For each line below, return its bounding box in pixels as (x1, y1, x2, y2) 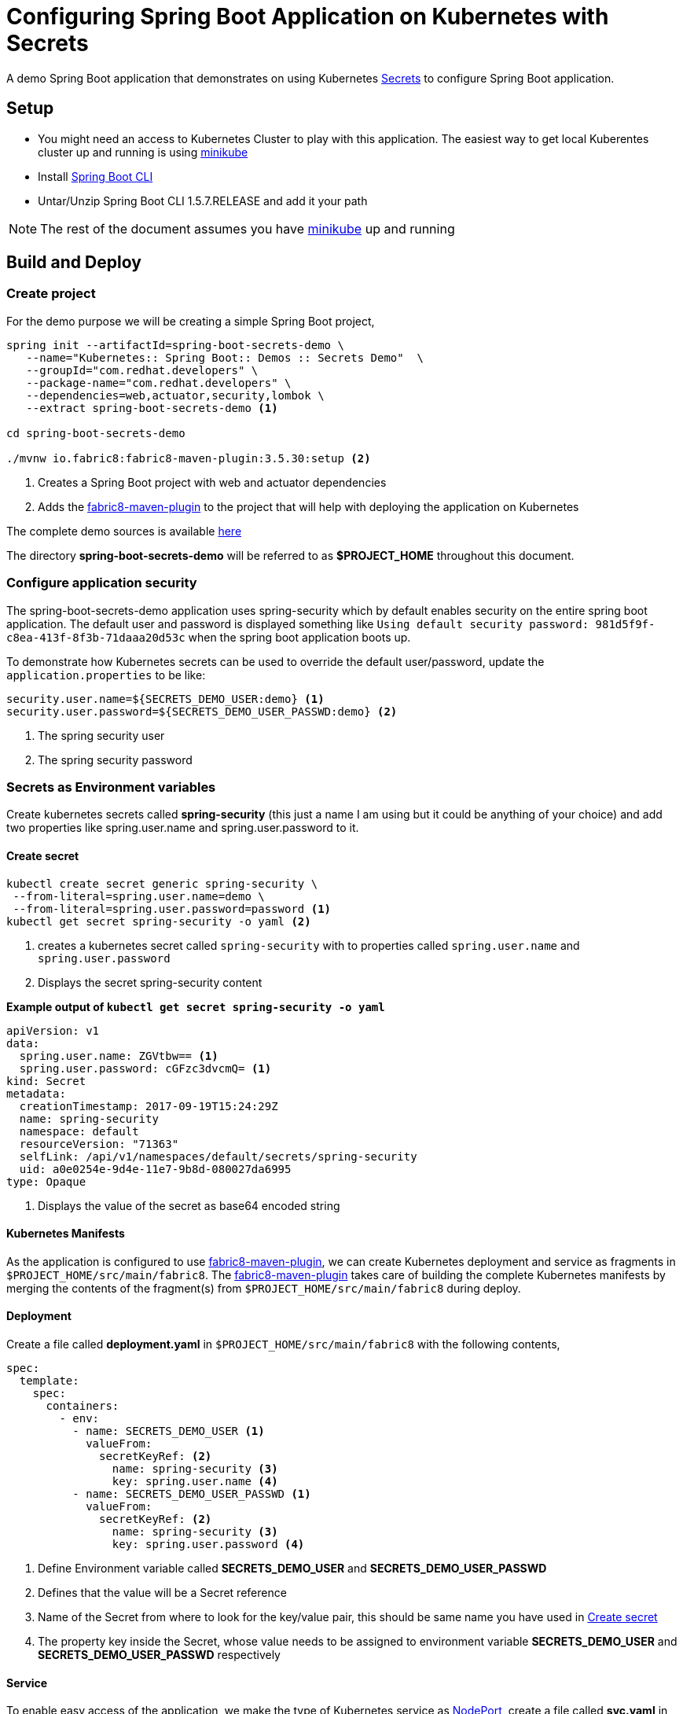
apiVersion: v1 (6, 1024, 100, 1037)
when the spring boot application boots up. (188, 630, 411, 644)
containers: (46, 1399, 119, 1412)
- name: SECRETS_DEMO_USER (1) (72, 1424, 265, 1437)
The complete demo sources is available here (6, 524, 242, 538)
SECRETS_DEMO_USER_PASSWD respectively (38, 1647, 281, 1661)
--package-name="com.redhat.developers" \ (26, 376, 292, 389)
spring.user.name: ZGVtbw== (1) (19, 1049, 218, 1062)
